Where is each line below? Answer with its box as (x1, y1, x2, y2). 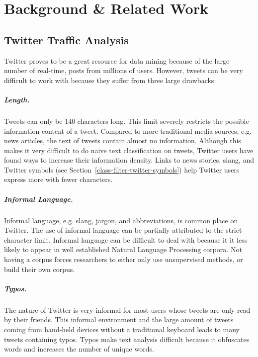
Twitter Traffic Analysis (4, 32, 129, 47)
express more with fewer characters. (4, 174, 113, 184)
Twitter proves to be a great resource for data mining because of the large (4, 55, 230, 66)
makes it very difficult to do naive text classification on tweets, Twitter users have (4, 145, 254, 155)
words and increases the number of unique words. (4, 344, 154, 354)
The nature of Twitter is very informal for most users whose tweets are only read (4, 304, 251, 315)
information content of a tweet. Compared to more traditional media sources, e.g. (4, 125, 252, 136)
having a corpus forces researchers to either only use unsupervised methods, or (4, 254, 243, 265)
